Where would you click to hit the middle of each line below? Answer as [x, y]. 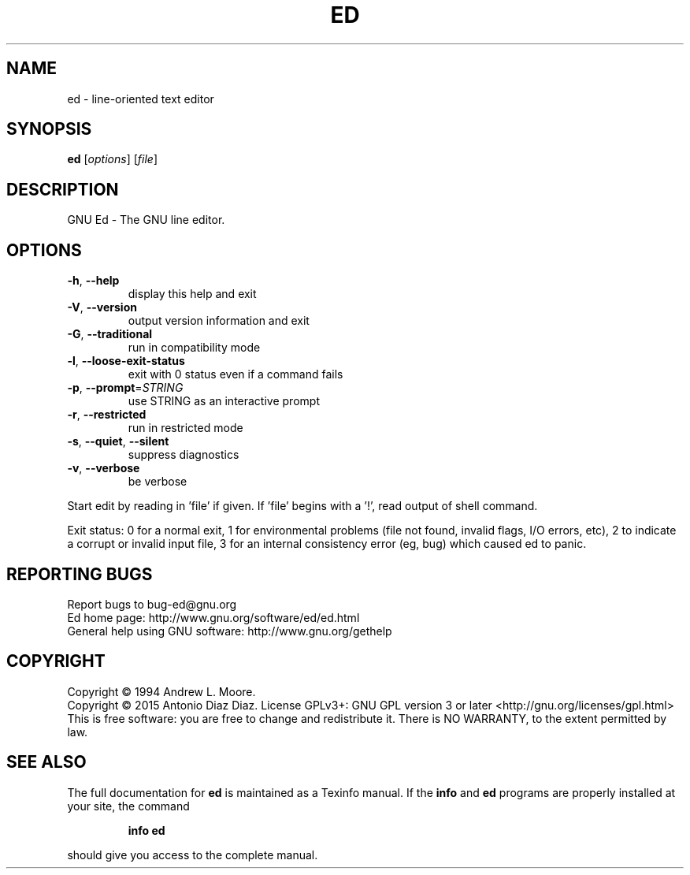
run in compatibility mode [194, 348]
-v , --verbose [104, 468]
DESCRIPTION [63, 189]
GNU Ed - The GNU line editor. [146, 220]
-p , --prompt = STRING [125, 388]
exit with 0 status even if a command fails [236, 374]
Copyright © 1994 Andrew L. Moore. [161, 691]
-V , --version [102, 307]
